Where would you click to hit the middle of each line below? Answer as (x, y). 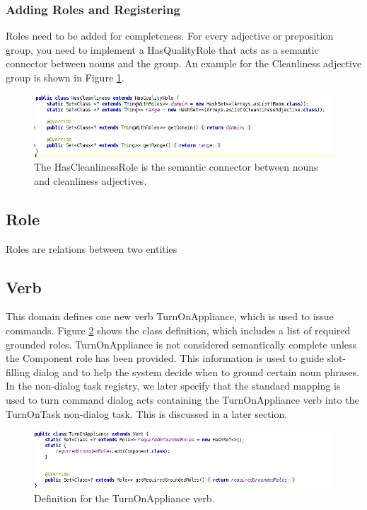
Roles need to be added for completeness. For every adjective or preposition (170, 36)
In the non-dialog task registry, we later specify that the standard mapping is (173, 386)
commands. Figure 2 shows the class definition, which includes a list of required (178, 330)
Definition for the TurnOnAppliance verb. (124, 498)
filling (18, 372)
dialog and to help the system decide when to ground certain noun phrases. (196, 372)
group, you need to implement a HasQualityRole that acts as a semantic (162, 49)
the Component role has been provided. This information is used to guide (165, 358)
